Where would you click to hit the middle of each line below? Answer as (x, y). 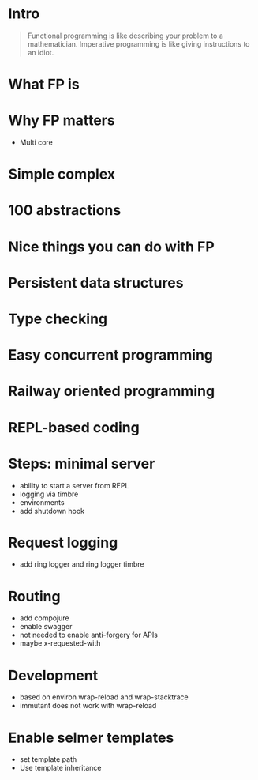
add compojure (44, 618)
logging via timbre (49, 494)
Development (53, 675)
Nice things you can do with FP (111, 247)
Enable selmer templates (91, 738)
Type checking (58, 319)
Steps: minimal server (82, 463)
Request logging (63, 543)
